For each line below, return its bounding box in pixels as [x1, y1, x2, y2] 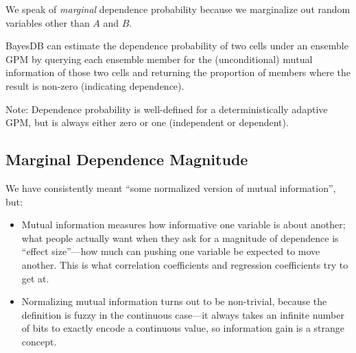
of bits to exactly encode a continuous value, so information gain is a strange [21, 321, 345, 335]
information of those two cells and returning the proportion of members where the [5, 65, 351, 80]
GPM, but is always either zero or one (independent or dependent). [5, 115, 289, 130]
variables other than [5, 15, 90, 29]
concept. [21, 334, 57, 348]
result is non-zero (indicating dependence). [5, 78, 185, 93]
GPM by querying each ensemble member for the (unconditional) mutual [5, 51, 313, 66]
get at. [21, 271, 49, 285]
